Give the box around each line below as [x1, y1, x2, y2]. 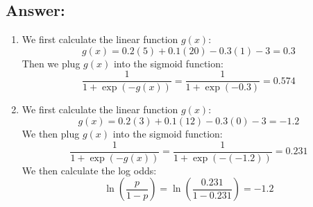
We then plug [22, 126, 80, 141]
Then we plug [22, 56, 81, 70]
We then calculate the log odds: [22, 163, 157, 177]
